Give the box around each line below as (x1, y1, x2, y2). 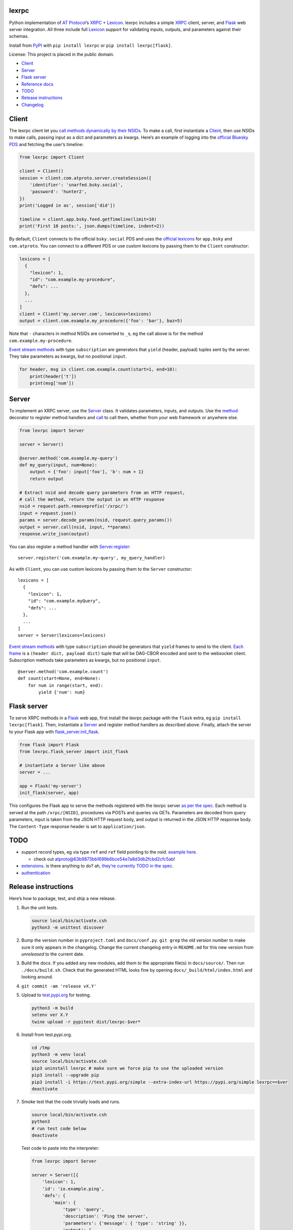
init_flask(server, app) (19, 790, 80, 796)
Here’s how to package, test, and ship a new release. (9, 895, 116, 901)
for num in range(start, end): (27, 682, 104, 688)
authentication (21, 870, 51, 876)
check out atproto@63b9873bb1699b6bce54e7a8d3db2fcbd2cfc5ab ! (33, 856, 175, 862)
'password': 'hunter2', (29, 189, 87, 194)
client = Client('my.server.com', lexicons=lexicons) (19, 311, 152, 317)
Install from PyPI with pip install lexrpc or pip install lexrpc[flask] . (9, 42, 172, 48)
